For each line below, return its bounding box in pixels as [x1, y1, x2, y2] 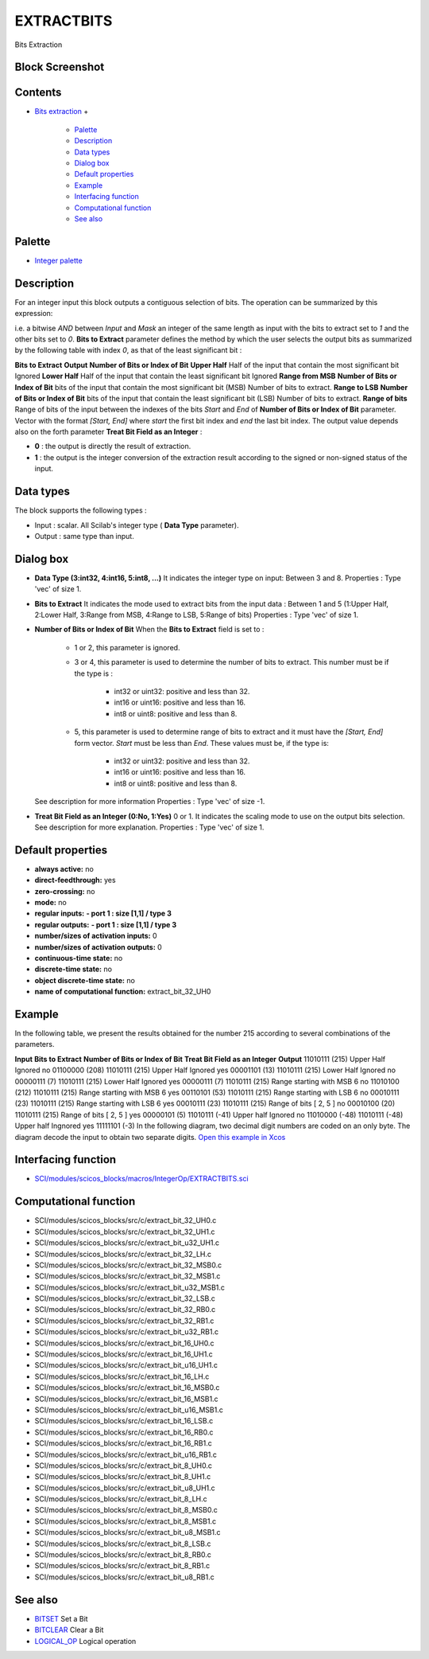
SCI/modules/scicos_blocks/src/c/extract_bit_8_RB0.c [34, 1550, 212, 1559]
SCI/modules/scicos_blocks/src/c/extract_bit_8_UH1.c [34, 1472, 211, 1481]
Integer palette [34, 256, 83, 265]
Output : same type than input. [34, 531, 134, 541]
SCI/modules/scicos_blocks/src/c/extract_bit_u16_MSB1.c [34, 1405, 224, 1415]
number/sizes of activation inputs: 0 [34, 931, 158, 941]
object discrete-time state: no [34, 975, 135, 985]
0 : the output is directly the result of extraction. [34, 442, 191, 451]
